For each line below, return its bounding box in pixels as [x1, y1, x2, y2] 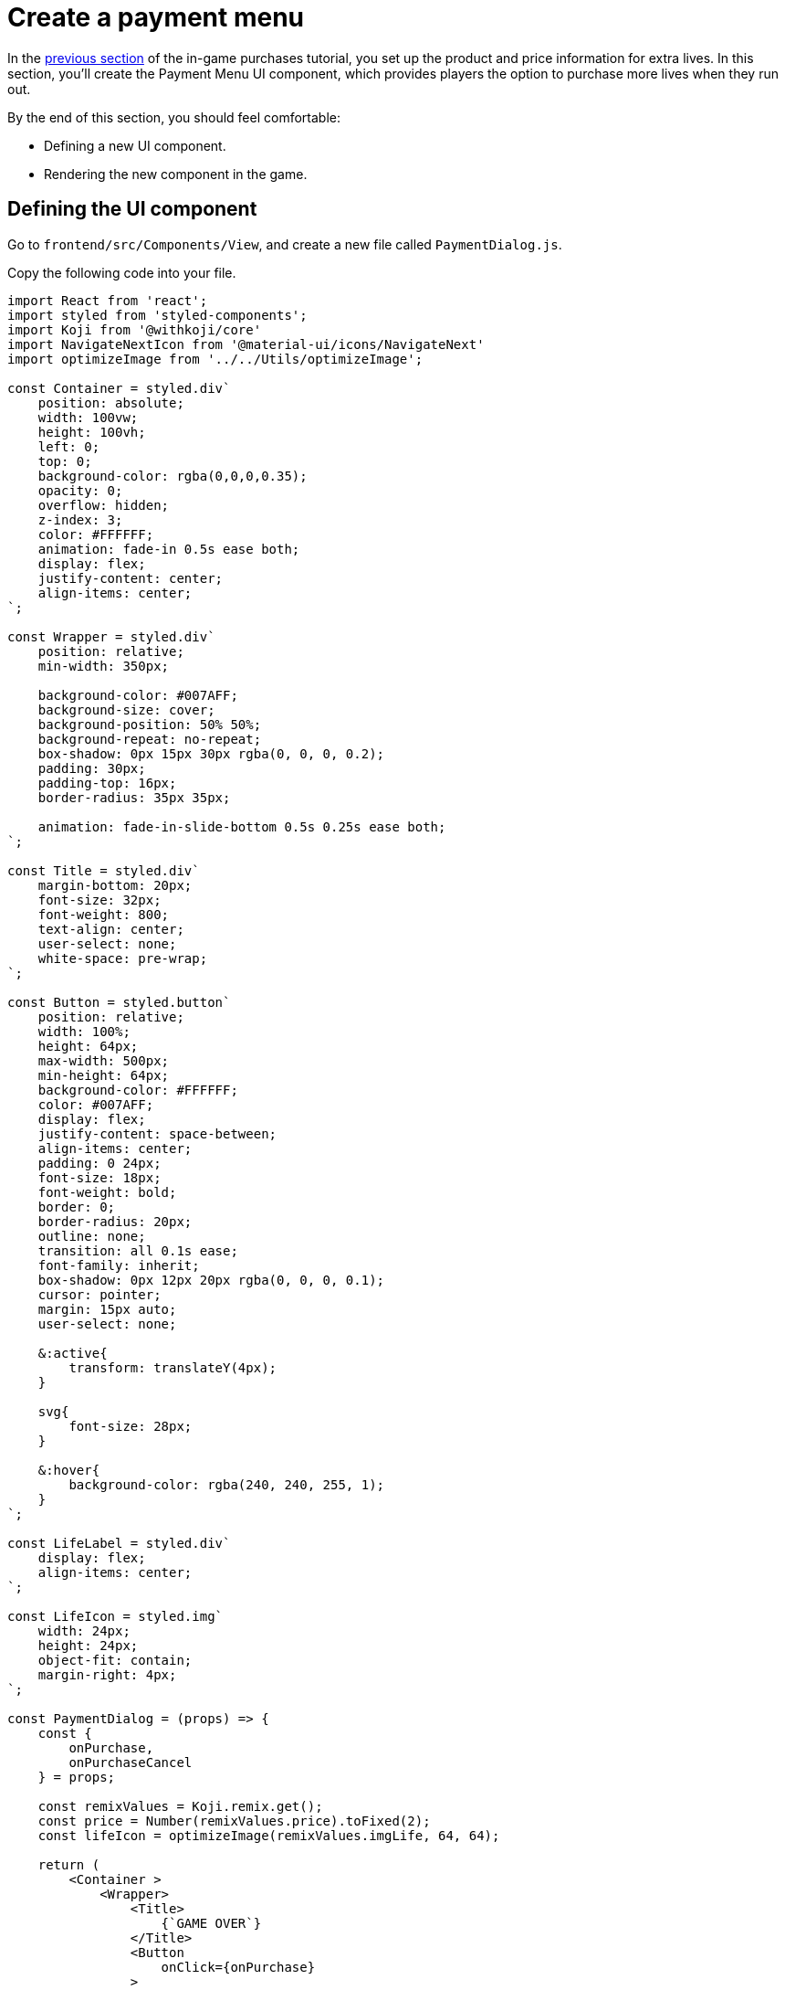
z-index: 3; [37, 512, 123, 527]
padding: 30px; [37, 760, 146, 776]
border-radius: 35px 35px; [37, 789, 231, 805]
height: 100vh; [37, 424, 146, 439]
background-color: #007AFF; [37, 687, 238, 703]
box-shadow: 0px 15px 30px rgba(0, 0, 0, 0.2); [37, 746, 385, 761]
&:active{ [37, 1345, 108, 1360]
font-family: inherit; [37, 1257, 200, 1273]
